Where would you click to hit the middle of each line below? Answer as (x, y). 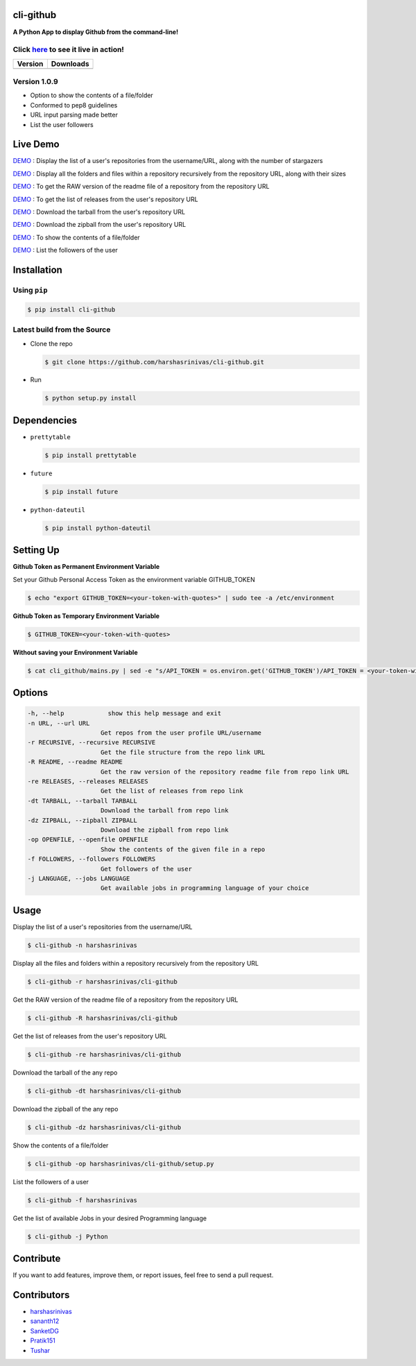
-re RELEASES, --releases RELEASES (88, 782)
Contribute (37, 1258)
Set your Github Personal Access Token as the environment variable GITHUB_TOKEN (134, 579)
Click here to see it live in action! (69, 50)
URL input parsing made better (74, 115)
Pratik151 (43, 1341)
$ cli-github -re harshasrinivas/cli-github (104, 1054)
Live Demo (36, 145)
